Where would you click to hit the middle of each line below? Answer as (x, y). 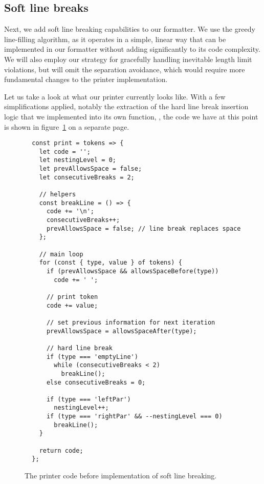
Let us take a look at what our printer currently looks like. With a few (115, 96)
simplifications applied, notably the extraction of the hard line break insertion (126, 106)
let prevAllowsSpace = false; (91, 169)
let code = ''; (65, 152)
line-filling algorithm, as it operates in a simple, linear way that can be (115, 39)
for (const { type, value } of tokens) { (111, 263)
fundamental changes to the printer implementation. (86, 79)
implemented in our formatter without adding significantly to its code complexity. (132, 49)
